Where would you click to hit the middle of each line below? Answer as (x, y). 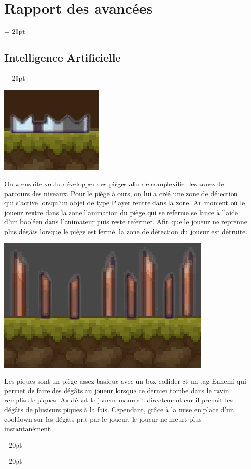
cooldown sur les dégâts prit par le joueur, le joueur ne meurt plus (103, 419)
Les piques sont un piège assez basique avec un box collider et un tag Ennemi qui (125, 381)
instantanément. (28, 428)
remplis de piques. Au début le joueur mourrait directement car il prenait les (118, 400)
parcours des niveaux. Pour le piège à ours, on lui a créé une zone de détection (121, 193)
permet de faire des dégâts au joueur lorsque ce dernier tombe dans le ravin (117, 390)
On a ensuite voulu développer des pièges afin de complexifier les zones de (114, 184)
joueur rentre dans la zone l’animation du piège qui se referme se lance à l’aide (121, 212)
